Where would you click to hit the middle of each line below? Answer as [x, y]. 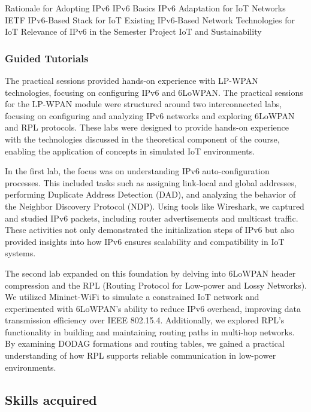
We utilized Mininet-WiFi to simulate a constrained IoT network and [132, 297]
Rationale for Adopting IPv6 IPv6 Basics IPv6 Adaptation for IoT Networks [145, 8]
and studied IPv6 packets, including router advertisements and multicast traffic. [152, 218]
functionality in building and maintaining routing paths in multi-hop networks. [150, 331]
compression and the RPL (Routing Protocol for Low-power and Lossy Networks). [156, 285]
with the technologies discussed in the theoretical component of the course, [142, 139]
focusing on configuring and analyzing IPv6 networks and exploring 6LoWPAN [150, 115]
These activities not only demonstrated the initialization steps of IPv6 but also [150, 230]
